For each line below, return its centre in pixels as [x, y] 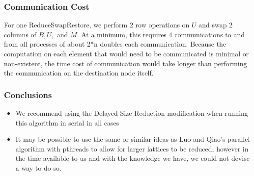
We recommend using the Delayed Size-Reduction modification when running [132, 113]
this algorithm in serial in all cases [67, 122]
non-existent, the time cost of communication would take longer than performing [126, 63]
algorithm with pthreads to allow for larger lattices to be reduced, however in [132, 148]
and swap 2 [216, 25]
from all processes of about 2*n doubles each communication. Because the [115, 44]
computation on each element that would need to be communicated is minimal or [127, 53]
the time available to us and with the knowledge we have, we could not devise [132, 158]
